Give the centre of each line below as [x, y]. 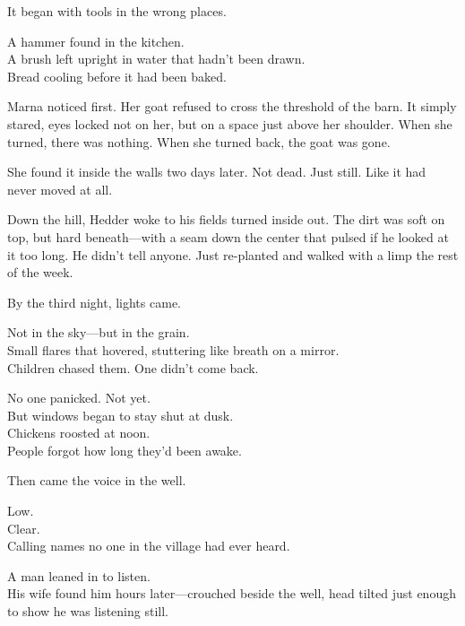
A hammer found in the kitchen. [96, 41]
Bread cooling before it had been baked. [117, 76]
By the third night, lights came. [94, 302]
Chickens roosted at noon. [79, 433]
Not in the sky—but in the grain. [99, 332]
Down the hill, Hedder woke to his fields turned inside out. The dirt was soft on [226, 219]
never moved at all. [60, 189]
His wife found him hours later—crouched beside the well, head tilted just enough [232, 593]
